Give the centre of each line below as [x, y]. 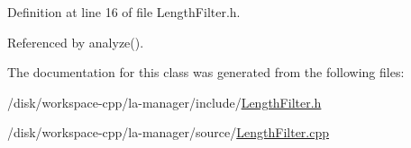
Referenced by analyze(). [76, 42]
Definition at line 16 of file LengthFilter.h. [124, 12]
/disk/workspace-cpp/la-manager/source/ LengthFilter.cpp [169, 132]
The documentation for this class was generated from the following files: [206, 72]
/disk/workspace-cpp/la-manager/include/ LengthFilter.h [164, 102]
